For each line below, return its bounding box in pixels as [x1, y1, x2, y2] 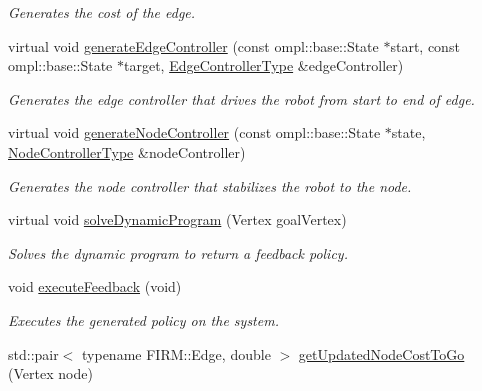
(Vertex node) [8, 363, 93, 384]
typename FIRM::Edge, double [82, 343, 271, 364]
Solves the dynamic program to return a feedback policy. [8, 242, 348, 263]
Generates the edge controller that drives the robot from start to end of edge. [8, 88, 475, 109]
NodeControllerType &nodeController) [8, 141, 246, 162]
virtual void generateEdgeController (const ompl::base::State [8, 35, 379, 56]
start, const [390, 35, 460, 56]
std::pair [8, 343, 59, 364]
